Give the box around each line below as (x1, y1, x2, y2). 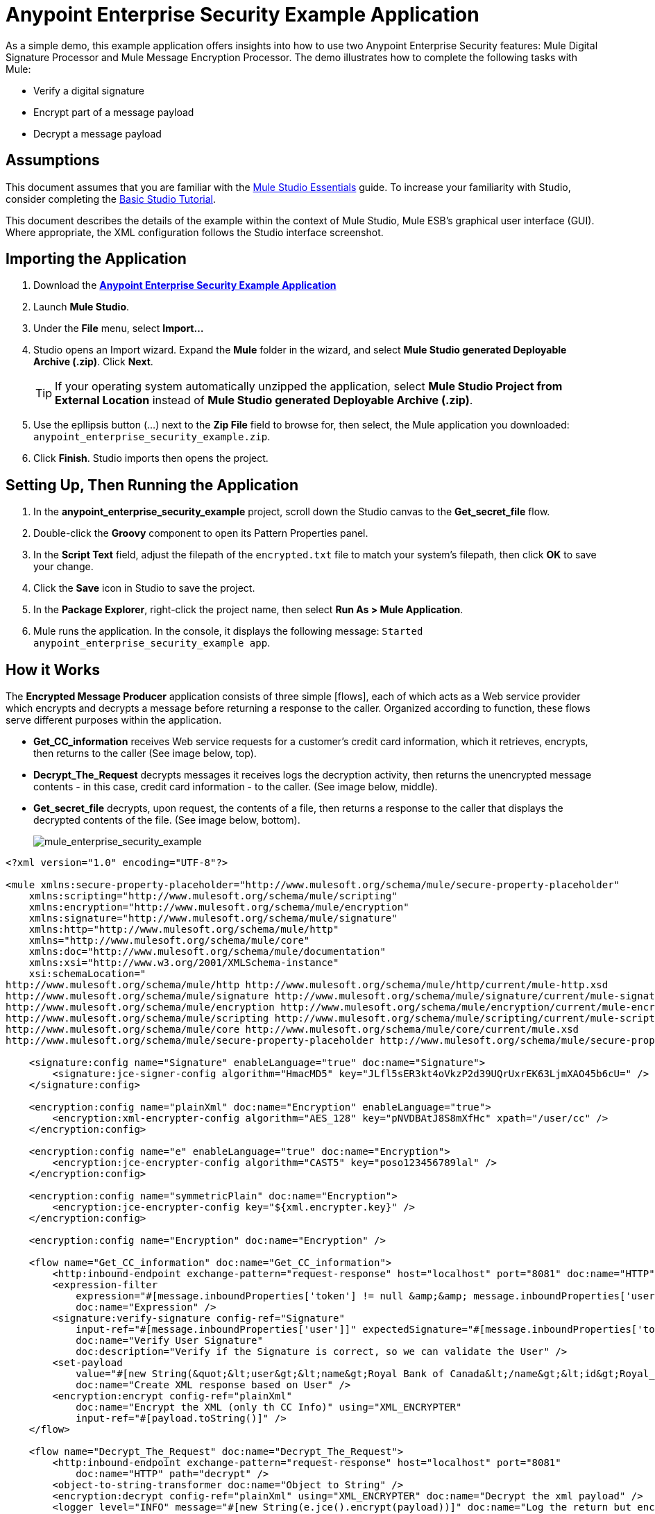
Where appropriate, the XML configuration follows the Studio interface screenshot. (6, 226, 384, 238)
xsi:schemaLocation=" (28, 968, 146, 980)
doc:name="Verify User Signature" (76, 1335, 263, 1347)
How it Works (6, 660, 100, 679)
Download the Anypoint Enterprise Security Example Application (33, 279, 337, 292)
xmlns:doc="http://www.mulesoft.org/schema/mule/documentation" (28, 946, 386, 958)
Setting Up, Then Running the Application (6, 476, 298, 494)
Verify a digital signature (33, 84, 145, 97)
